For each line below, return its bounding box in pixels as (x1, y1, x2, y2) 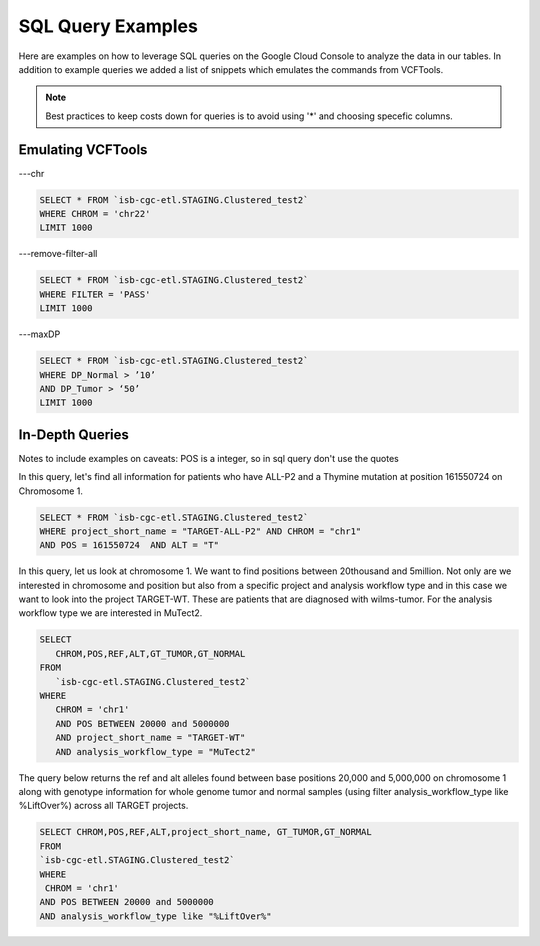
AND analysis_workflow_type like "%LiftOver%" (39, 910, 272, 922)
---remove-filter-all (18, 248, 98, 260)
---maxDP (18, 328, 61, 340)
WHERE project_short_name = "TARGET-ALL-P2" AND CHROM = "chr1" (39, 525, 362, 537)
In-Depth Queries (18, 426, 129, 443)
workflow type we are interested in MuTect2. (18, 607, 203, 619)
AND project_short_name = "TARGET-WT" (55, 732, 246, 744)
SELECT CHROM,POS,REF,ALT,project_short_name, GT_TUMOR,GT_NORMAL (39, 826, 372, 838)
